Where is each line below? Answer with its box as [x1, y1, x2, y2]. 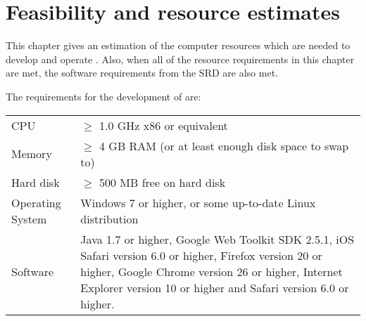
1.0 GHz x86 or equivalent [99, 117, 228, 133]
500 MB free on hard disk [99, 173, 226, 190]
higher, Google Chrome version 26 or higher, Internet [80, 263, 343, 280]
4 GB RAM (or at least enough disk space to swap [99, 137, 349, 154]
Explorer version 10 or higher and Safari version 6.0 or [80, 279, 349, 296]
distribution [80, 210, 139, 227]
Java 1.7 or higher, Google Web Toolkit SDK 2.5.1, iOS [80, 230, 355, 247]
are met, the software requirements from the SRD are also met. [6, 65, 278, 80]
